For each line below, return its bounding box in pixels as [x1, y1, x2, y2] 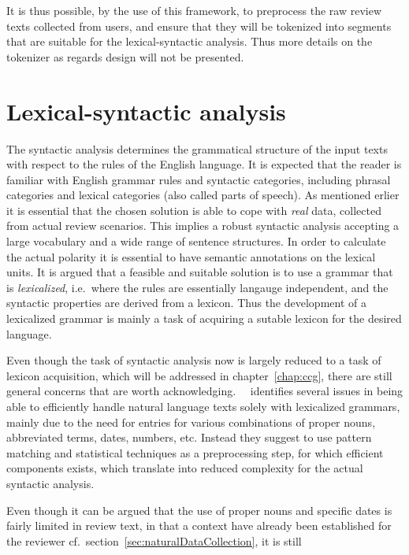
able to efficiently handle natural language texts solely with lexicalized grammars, [6, 398, 400, 414]
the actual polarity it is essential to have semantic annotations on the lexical [6, 248, 376, 265]
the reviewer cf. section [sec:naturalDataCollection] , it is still [6, 532, 302, 549]
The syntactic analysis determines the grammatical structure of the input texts [6, 140, 388, 157]
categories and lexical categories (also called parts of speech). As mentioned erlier [6, 187, 400, 203]
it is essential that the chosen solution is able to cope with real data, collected [6, 202, 381, 218]
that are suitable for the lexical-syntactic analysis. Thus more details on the [6, 33, 373, 50]
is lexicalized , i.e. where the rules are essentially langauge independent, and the [6, 279, 389, 295]
